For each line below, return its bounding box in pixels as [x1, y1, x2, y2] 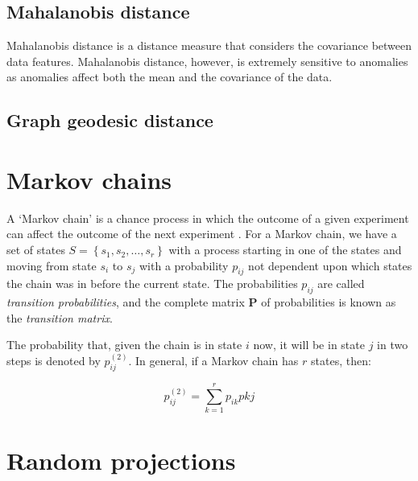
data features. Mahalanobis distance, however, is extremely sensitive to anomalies [6, 52, 408, 69]
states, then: [311, 352, 371, 369]
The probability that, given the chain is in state [6, 336, 242, 353]
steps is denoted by [6, 352, 101, 369]
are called [317, 275, 365, 292]
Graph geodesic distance [6, 108, 213, 133]
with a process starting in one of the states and [168, 241, 402, 258]
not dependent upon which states [248, 257, 412, 273]
